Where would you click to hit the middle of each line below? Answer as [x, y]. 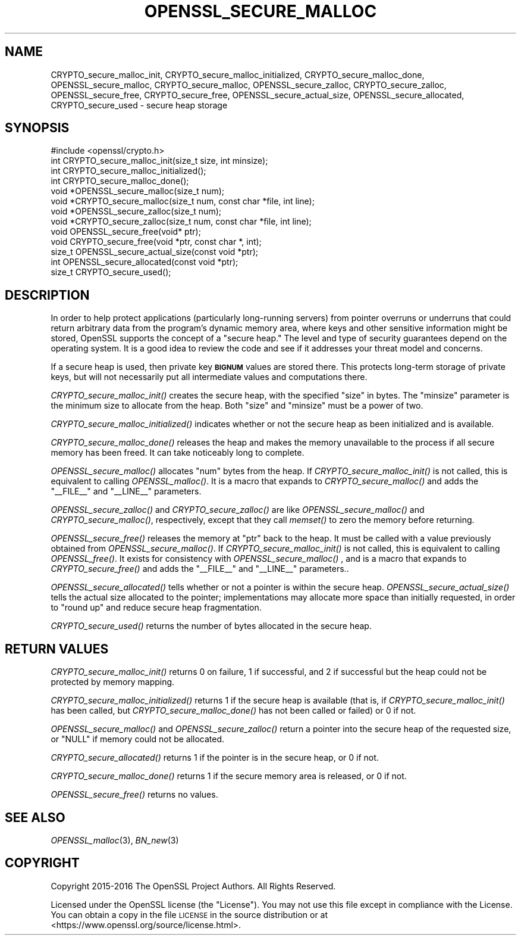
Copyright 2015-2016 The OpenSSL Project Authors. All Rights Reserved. [193, 886]
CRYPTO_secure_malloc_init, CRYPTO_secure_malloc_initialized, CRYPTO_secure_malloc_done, [238, 74]
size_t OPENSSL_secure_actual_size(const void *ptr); [155, 252]
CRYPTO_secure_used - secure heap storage [139, 105]
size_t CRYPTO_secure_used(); [111, 272]
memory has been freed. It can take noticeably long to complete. [178, 453]
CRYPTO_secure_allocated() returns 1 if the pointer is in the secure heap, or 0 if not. [215, 758]
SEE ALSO [35, 817]
